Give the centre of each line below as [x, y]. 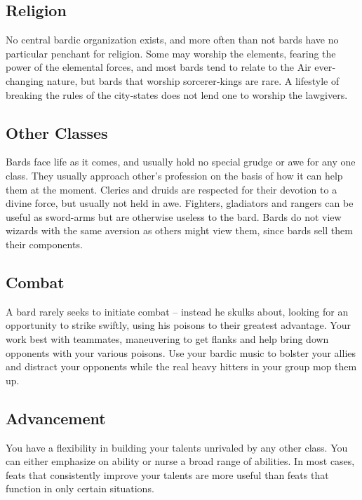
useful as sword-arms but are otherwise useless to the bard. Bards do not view [174, 216]
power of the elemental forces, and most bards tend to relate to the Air [159, 67]
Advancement [56, 418]
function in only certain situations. [80, 488]
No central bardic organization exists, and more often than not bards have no [172, 40]
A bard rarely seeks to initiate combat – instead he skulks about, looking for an [177, 311]
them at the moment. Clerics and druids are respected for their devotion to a [172, 189]
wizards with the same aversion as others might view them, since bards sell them [179, 230]
